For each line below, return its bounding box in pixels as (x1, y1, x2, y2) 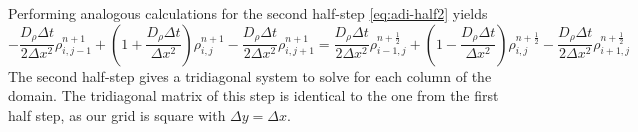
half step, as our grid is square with (8, 104, 226, 125)
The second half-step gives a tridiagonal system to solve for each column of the (8, 65, 492, 86)
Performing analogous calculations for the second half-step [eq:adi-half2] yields (8, 3, 488, 23)
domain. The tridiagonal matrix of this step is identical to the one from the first (8, 85, 499, 106)
